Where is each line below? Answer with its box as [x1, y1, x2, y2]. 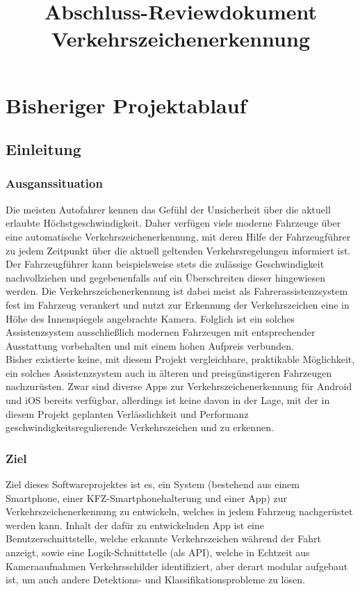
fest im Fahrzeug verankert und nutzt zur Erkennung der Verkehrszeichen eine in [6, 297, 350, 311]
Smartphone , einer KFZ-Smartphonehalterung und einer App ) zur [6, 490, 287, 505]
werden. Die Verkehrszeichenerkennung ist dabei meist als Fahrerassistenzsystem [6, 284, 348, 298]
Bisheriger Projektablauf [6, 90, 247, 119]
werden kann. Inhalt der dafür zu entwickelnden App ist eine [6, 517, 265, 532]
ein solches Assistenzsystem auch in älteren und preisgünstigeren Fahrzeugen [6, 365, 332, 380]
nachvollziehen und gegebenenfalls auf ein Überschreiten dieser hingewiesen [6, 270, 326, 284]
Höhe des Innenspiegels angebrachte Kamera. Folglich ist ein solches [6, 311, 295, 325]
